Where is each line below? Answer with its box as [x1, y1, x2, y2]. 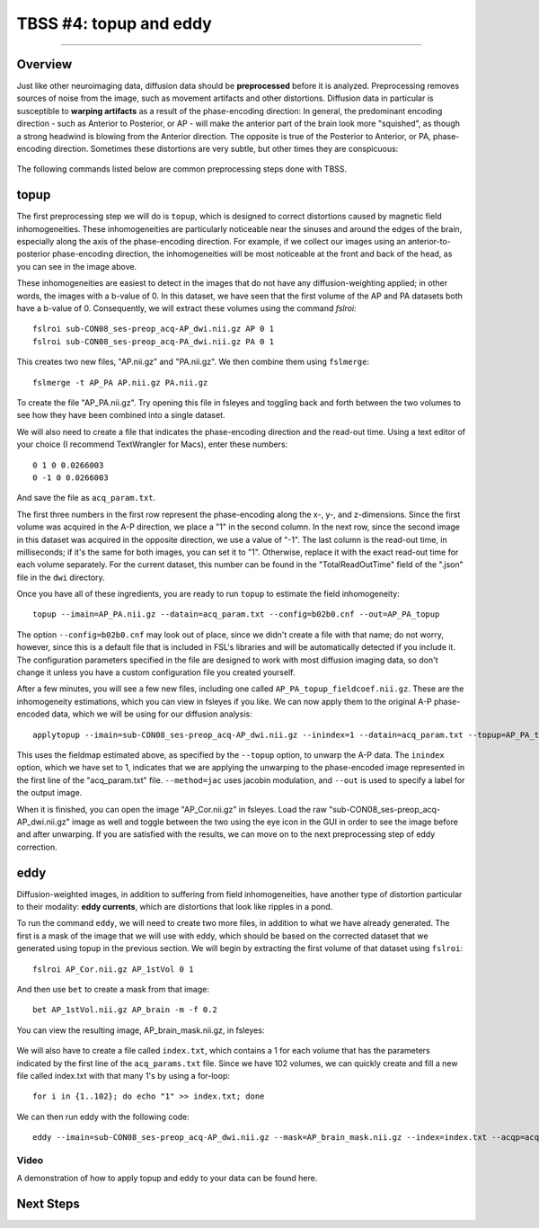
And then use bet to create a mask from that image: [16, 983, 210, 994]
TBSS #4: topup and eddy [16, 13, 213, 33]
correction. [16, 841, 57, 852]
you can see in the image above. [16, 261, 137, 271]
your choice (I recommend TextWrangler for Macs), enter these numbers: [16, 439, 288, 449]
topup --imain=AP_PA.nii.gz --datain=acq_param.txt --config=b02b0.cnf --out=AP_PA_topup [32, 610, 440, 619]
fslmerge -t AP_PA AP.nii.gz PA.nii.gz [32, 378, 208, 387]
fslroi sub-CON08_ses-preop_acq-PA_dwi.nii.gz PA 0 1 [32, 336, 274, 346]
